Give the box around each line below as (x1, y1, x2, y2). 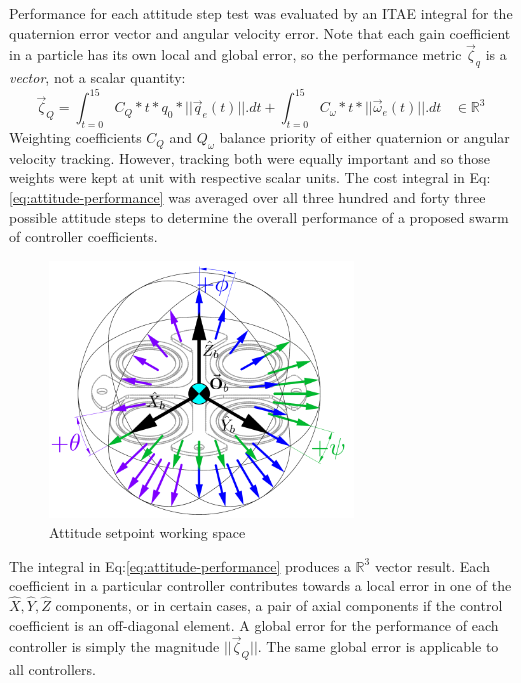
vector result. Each (374, 555, 490, 576)
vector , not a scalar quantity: (9, 67, 186, 88)
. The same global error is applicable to (257, 636, 499, 657)
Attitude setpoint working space (49, 522, 246, 543)
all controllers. (9, 659, 96, 680)
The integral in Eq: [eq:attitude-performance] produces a (9, 555, 351, 576)
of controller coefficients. (9, 226, 158, 247)
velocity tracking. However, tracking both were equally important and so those (9, 147, 491, 168)
